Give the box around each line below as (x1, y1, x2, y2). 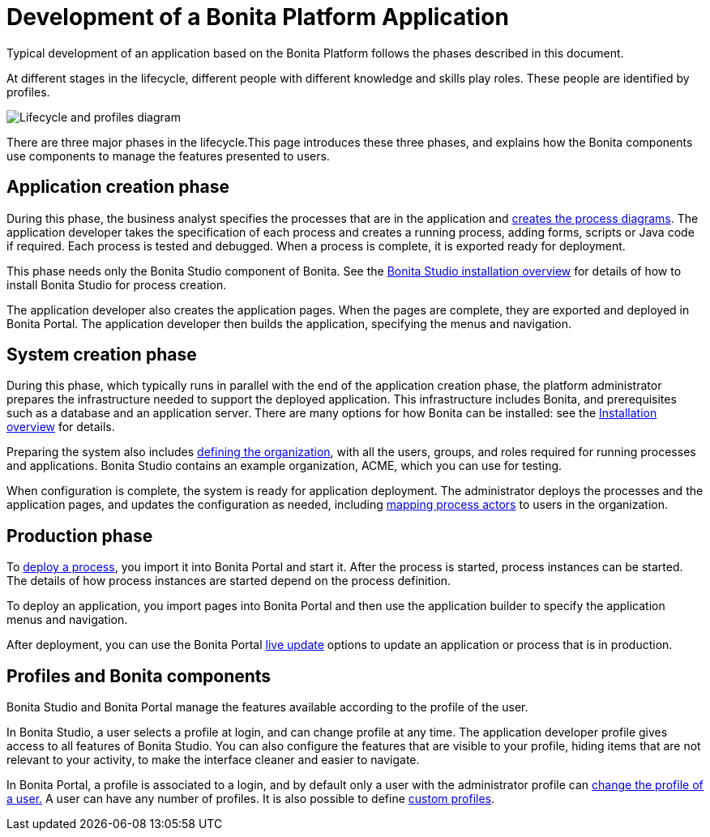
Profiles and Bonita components (6, 665, 272, 686)
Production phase (6, 525, 153, 546)
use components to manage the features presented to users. (6, 148, 330, 163)
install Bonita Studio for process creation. (6, 277, 227, 292)
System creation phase (6, 344, 197, 365)
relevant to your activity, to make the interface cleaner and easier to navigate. (6, 753, 420, 767)
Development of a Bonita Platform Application (6, 3, 509, 31)
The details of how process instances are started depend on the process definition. (6, 574, 451, 588)
